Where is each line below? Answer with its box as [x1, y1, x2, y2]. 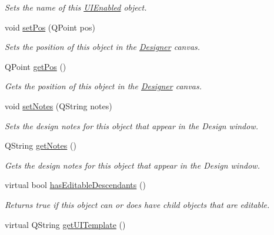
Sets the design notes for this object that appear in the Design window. [5, 119, 258, 132]
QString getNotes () [5, 139, 76, 152]
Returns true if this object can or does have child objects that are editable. [5, 198, 270, 210]
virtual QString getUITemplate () [5, 218, 126, 230]
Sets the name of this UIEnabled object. [5, 1, 147, 13]
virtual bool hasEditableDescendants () [5, 179, 146, 191]
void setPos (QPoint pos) [5, 21, 95, 33]
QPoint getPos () [5, 60, 66, 72]
